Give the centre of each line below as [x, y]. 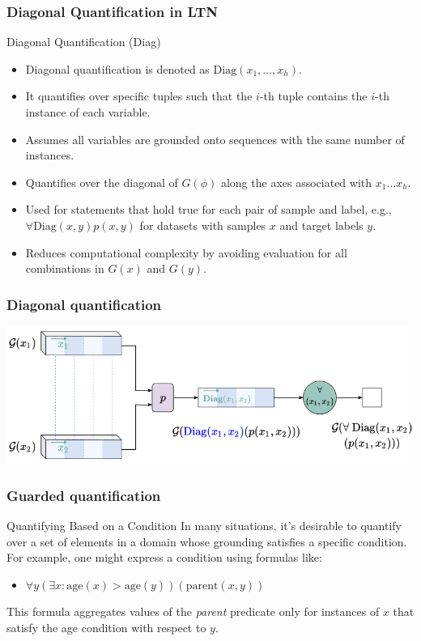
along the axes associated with [296, 182]
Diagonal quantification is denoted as [117, 68]
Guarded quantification [84, 495]
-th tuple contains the [313, 96]
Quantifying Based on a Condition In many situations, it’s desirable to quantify [204, 525]
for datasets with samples [203, 225]
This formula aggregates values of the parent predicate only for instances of [193, 611]
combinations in [65, 268]
